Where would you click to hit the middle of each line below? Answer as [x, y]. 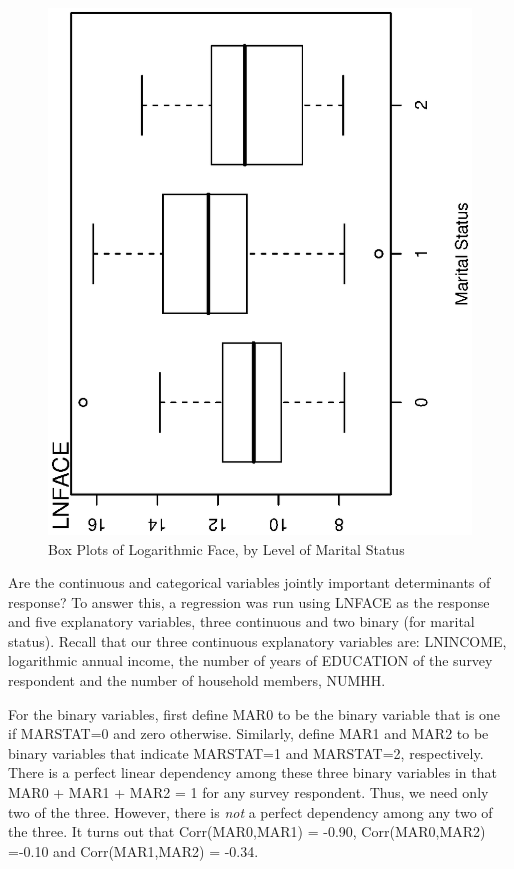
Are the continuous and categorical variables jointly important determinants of [249, 582]
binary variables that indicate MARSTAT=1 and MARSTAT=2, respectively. [246, 752]
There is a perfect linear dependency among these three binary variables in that [252, 772]
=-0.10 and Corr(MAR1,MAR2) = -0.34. [133, 850]
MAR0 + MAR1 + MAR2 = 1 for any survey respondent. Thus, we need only [248, 792]
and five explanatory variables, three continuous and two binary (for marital [241, 621]
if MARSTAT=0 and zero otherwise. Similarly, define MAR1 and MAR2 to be [248, 733]
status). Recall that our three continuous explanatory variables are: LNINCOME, [257, 640]
